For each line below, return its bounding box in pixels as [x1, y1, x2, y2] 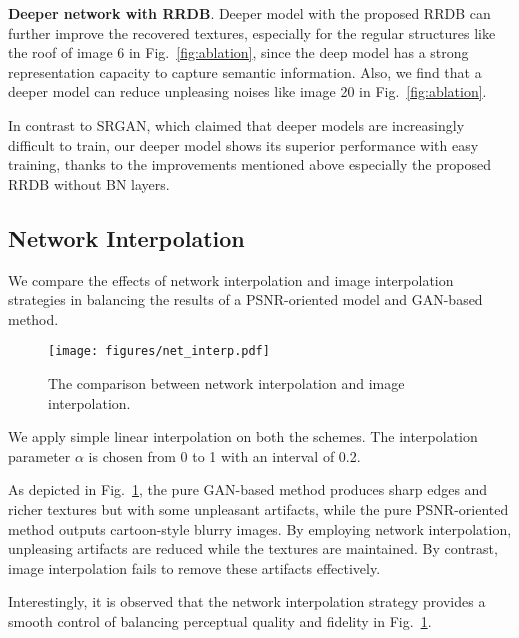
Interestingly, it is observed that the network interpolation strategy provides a [8, 591, 486, 612]
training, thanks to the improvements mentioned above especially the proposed [8, 154, 492, 175]
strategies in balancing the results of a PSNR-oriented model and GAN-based [8, 289, 483, 310]
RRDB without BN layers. [8, 173, 170, 194]
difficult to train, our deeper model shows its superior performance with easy [8, 134, 479, 155]
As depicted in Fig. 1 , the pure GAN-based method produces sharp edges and [8, 479, 488, 500]
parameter [8, 445, 71, 466]
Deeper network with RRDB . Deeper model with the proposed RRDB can [8, 3, 491, 23]
